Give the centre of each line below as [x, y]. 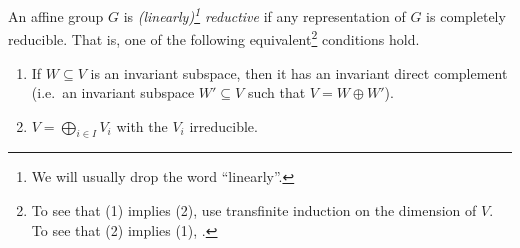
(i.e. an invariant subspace [113, 92]
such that [276, 92]
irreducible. [223, 125]
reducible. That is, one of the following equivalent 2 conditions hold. [214, 37]
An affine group [56, 15]
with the [142, 125]
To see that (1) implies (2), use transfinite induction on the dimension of [254, 210]
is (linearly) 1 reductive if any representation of [264, 14]
